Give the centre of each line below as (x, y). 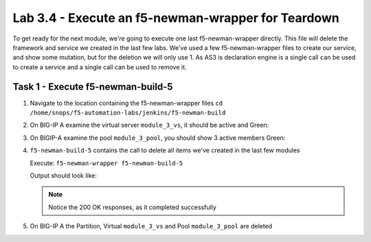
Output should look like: (64, 176)
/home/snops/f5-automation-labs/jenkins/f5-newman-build (128, 113)
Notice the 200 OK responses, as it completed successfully (132, 207)
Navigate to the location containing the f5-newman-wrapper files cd (126, 103)
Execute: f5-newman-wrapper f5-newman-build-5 (106, 163)
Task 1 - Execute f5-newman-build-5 (93, 87)
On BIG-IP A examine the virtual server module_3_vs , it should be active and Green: (149, 125)
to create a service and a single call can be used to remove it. (100, 67)
